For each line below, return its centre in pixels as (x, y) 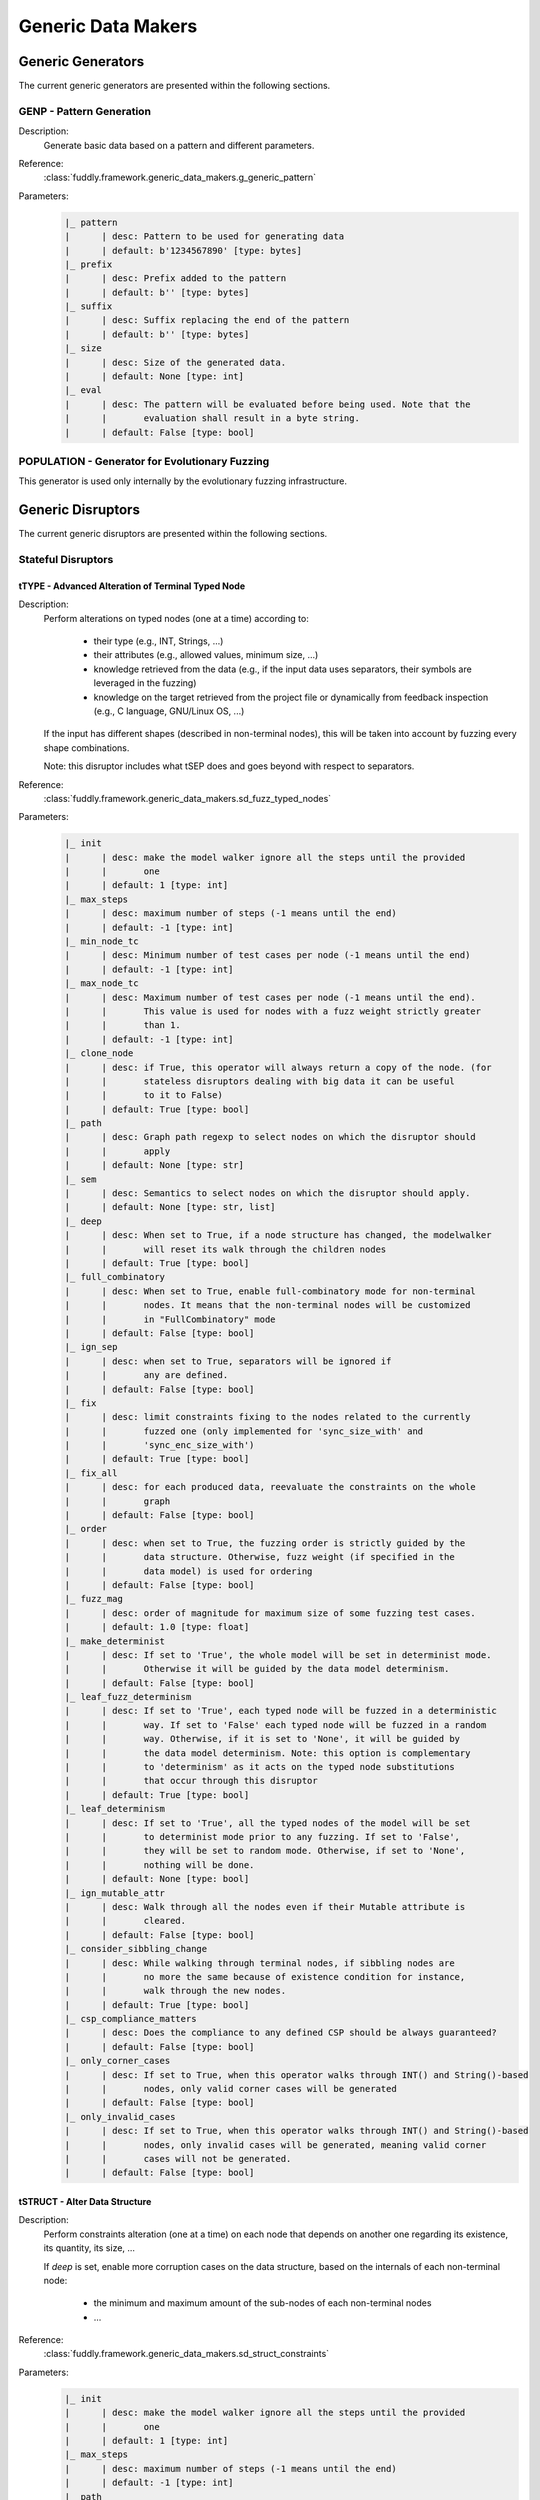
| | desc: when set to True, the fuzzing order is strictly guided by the (265, 1543)
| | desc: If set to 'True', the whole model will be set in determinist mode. (278, 1654)
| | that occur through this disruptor (191, 1781)
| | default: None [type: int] (154, 376)
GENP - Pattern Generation (85, 111)
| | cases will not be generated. (178, 2158)
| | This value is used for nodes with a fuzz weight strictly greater (273, 1011)
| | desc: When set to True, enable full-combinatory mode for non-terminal (270, 1291)
